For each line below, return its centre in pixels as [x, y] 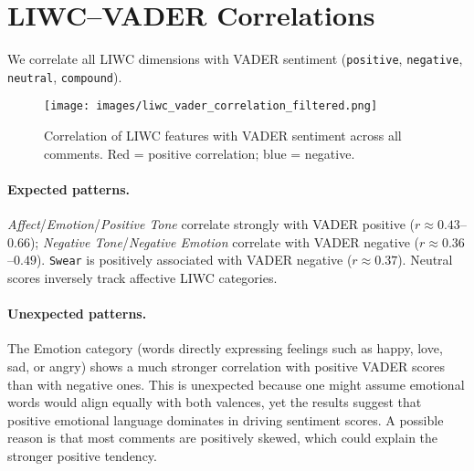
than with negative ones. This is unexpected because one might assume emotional [236, 384]
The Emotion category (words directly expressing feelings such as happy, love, [225, 348]
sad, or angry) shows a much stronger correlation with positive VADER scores [226, 366]
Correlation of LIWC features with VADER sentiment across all [223, 136]
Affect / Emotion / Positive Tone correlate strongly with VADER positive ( [211, 224]
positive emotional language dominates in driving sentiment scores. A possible [226, 419]
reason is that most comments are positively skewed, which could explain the [223, 438]
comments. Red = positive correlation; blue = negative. [200, 153]
